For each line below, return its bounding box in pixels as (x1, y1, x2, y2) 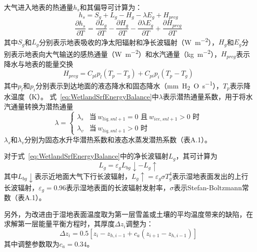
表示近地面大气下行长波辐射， (34, 170, 131, 181)
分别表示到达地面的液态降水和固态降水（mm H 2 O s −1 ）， (35, 79, 223, 92)
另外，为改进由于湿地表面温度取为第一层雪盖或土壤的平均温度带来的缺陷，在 (4, 209, 253, 219)
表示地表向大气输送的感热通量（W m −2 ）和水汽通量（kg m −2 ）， (10, 47, 221, 59)
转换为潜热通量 (24, 101, 73, 111)
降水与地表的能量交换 (4, 58, 73, 69)
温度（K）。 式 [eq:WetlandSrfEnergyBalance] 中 (10, 91, 159, 102)
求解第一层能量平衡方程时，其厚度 (4, 218, 115, 229)
